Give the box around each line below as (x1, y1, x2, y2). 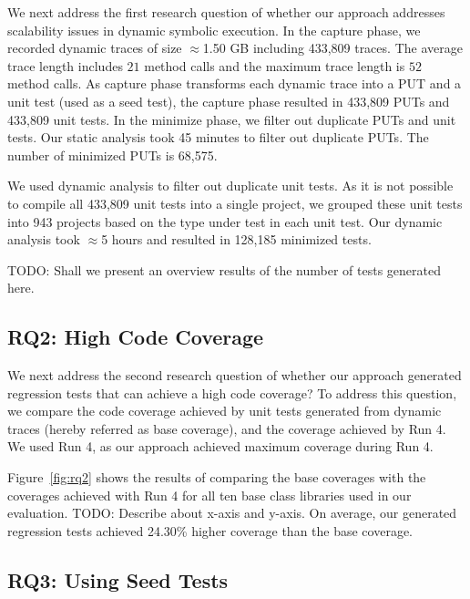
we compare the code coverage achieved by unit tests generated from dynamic (7, 401, 442, 420)
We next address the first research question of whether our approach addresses (7, 3, 445, 21)
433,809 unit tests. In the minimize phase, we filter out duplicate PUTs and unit (7, 109, 456, 129)
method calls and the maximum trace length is (144, 56, 405, 75)
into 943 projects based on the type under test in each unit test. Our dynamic (7, 212, 443, 231)
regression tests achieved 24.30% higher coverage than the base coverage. (7, 521, 414, 540)
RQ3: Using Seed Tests (7, 565, 229, 594)
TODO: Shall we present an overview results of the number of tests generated (7, 260, 441, 279)
